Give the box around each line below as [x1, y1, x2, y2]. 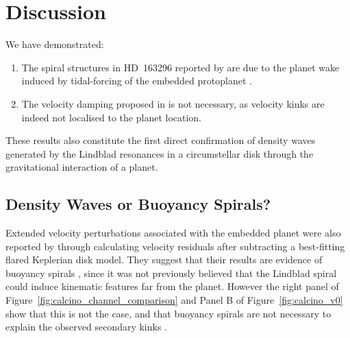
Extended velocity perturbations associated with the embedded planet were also [5, 226, 341, 240]
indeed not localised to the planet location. [21, 110, 202, 124]
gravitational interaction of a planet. [5, 160, 158, 174]
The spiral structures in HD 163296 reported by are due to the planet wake [21, 60, 340, 74]
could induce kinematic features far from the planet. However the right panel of [5, 279, 339, 293]
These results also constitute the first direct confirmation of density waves [5, 133, 316, 147]
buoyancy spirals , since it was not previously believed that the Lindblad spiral [5, 265, 337, 280]
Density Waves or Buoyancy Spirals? [5, 193, 271, 215]
